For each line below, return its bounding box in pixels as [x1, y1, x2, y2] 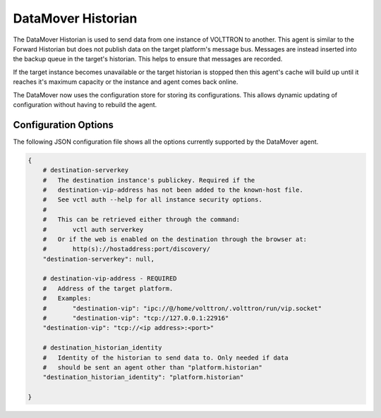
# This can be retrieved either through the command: [42, 216, 241, 223]
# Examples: [42, 295, 92, 302]
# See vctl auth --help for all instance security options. [42, 196, 262, 204]
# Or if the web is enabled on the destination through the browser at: [42, 235, 307, 243]
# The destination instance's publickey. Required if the [42, 176, 255, 184]
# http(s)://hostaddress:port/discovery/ [42, 245, 211, 253]
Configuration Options [13, 118, 114, 130]
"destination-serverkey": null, [42, 254, 155, 263]
